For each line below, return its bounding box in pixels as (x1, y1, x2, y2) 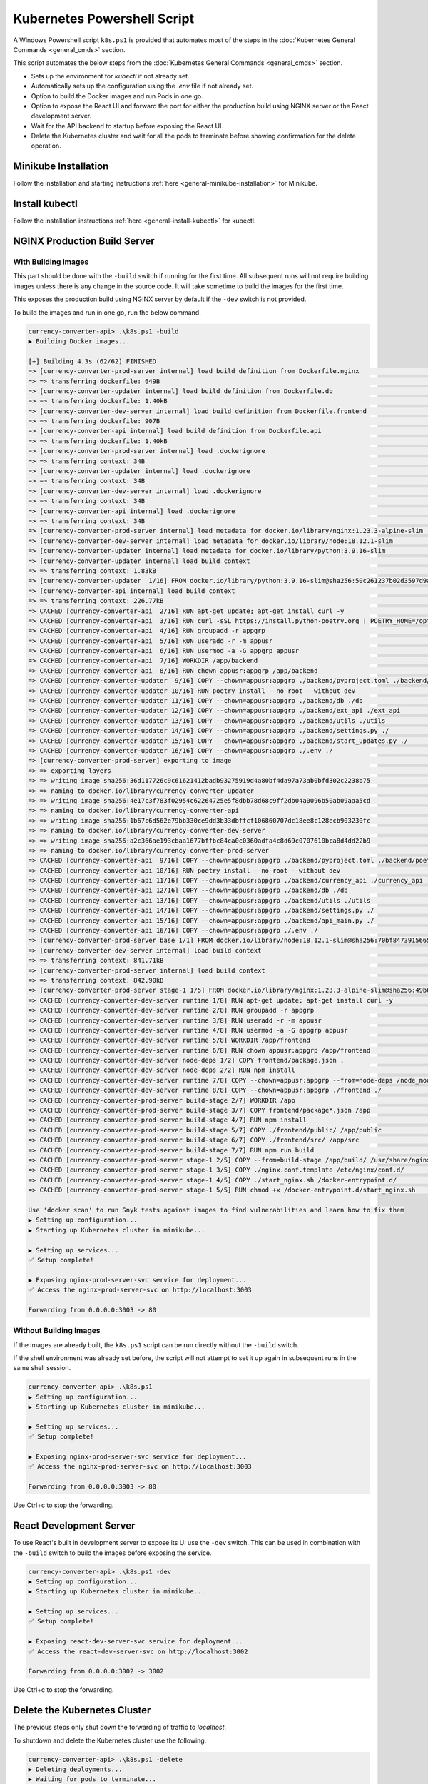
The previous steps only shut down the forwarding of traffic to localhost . (13, 1723, 227, 1732)
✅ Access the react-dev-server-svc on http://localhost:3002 (28, 1647, 248, 1656)
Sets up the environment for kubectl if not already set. (31, 71, 190, 80)
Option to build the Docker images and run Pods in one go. (31, 91, 203, 100)
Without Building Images (13, 1326, 101, 1336)
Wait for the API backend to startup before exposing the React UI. (31, 121, 224, 130)
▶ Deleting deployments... (28, 1765, 123, 1773)
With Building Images (13, 257, 89, 267)
